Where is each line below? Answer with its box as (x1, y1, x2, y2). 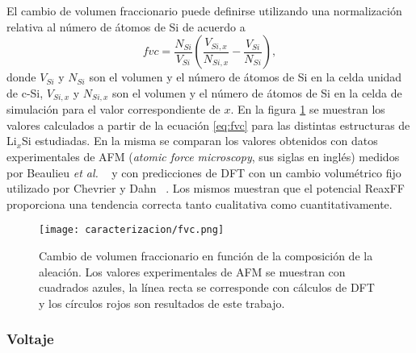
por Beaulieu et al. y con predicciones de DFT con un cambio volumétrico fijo (6, 164, 401, 181)
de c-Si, (6, 84, 44, 101)
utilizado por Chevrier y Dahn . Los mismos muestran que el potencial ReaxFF (6, 180, 405, 197)
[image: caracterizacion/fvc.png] (39, 224, 225, 236)
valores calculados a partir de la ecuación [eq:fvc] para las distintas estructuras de (6, 116, 410, 133)
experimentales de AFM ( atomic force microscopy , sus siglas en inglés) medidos (6, 148, 400, 165)
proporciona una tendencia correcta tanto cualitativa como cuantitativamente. (6, 195, 393, 212)
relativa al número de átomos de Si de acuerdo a (6, 18, 246, 35)
